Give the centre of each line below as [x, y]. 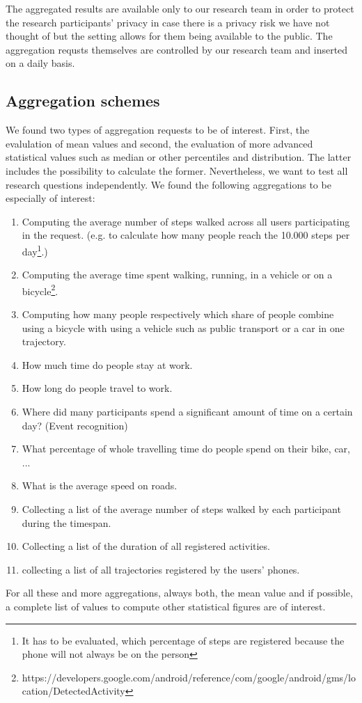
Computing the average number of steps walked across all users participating [186, 221]
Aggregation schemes [83, 101]
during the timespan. [66, 522]
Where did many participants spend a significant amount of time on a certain [187, 411]
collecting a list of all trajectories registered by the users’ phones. [161, 569]
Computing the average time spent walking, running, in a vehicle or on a [177, 275]
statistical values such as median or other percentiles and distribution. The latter [179, 157]
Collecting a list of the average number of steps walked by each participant [181, 508]
